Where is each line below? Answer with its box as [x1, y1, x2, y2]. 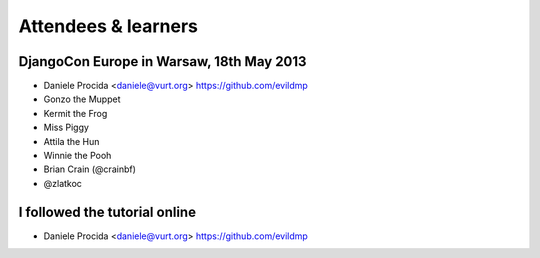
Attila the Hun [43, 135, 100, 147]
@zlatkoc [43, 177, 82, 189]
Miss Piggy [43, 121, 90, 134]
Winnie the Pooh [43, 150, 112, 162]
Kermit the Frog [43, 107, 108, 119]
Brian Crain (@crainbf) [43, 163, 137, 175]
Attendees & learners [18, 15, 199, 37]
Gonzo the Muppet [43, 93, 121, 105]
